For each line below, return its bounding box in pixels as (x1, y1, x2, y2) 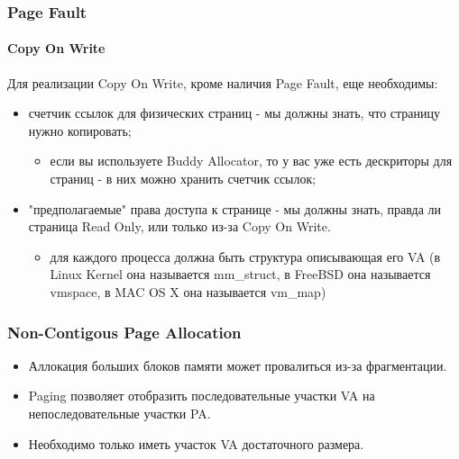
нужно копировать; (28, 121, 132, 139)
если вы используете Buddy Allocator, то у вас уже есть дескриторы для (50, 151, 453, 170)
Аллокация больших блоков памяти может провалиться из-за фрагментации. (28, 355, 447, 374)
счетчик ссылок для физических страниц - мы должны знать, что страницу (28, 103, 440, 122)
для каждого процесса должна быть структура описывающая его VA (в (50, 247, 441, 265)
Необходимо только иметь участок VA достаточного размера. (28, 434, 364, 453)
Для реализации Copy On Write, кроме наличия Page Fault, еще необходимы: (7, 73, 438, 92)
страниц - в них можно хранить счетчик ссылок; (50, 169, 317, 188)
